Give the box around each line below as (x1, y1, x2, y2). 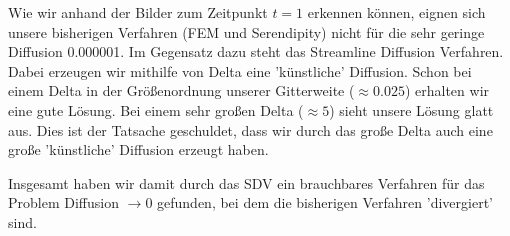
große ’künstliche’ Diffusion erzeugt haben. (8, 139, 269, 160)
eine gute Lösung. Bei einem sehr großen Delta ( (8, 99, 304, 120)
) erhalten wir (404, 80, 490, 101)
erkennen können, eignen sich (307, 2, 486, 22)
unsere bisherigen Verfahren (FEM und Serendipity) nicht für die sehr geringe (8, 21, 485, 42)
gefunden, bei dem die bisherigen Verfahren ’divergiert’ (157, 192, 493, 213)
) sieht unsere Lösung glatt (329, 99, 494, 120)
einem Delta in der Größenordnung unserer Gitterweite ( (8, 80, 355, 101)
